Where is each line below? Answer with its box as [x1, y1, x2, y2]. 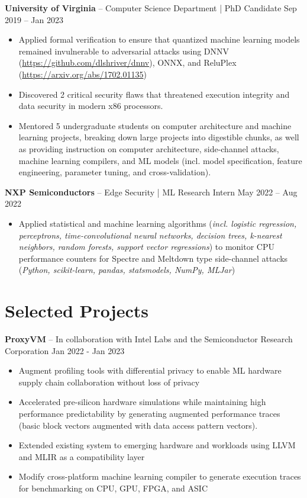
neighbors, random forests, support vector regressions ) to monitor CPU [18, 240, 274, 253]
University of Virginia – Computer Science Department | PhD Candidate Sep [5, 2, 297, 14]
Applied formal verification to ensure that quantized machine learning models [18, 33, 300, 46]
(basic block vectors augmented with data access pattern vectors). [18, 419, 258, 431]
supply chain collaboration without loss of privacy [18, 375, 200, 388]
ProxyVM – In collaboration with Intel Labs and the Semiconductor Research [5, 333, 293, 345]
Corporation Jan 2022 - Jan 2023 [5, 344, 125, 356]
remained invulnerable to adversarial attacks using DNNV [18, 44, 230, 57]
